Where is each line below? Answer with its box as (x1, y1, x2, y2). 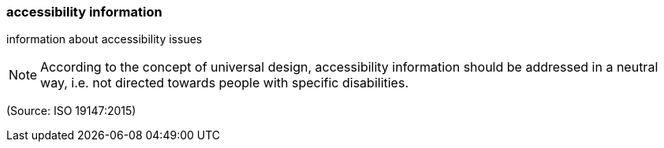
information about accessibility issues (6, 32, 203, 46)
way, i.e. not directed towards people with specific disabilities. (40, 75, 408, 91)
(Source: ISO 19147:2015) (6, 104, 136, 118)
